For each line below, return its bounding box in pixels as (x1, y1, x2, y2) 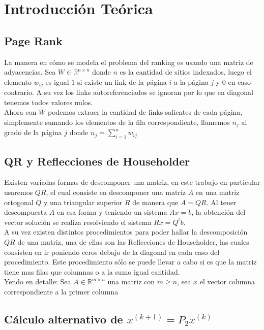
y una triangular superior (44, 196, 123, 207)
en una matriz (195, 187, 240, 197)
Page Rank (4, 32, 63, 48)
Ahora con (4, 107, 37, 117)
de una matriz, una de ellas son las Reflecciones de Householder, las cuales (17, 237, 249, 247)
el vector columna (199, 276, 255, 287)
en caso (228, 76, 251, 87)
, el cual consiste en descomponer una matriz (46, 187, 186, 197)
